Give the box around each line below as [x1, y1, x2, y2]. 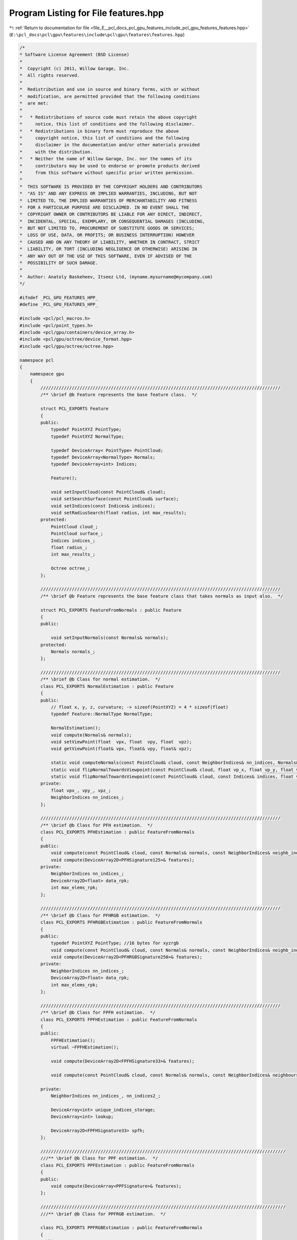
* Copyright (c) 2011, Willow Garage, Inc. [19, 66, 130, 71]
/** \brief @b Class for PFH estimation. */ [40, 822, 153, 828]
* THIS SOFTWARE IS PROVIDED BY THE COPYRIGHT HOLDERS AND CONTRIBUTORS [19, 184, 202, 189]
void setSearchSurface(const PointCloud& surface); [50, 496, 179, 502]
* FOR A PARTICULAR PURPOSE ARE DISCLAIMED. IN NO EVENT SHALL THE [19, 204, 190, 210]
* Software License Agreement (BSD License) [19, 52, 130, 58]
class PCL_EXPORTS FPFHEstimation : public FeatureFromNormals [40, 1017, 198, 1022]
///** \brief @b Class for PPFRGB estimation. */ [40, 1211, 166, 1217]
